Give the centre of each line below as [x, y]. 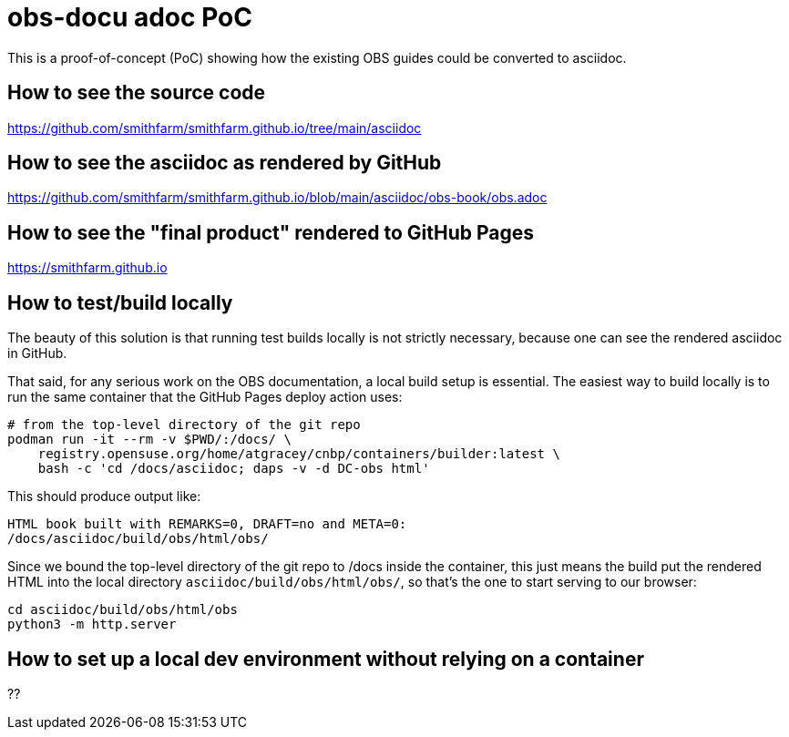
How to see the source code [137, 93]
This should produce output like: [104, 496]
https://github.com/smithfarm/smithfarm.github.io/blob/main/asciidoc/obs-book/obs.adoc [277, 198]
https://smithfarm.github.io [87, 268]
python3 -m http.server [92, 624]
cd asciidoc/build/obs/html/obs [123, 610]
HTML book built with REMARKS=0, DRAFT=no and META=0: [207, 524]
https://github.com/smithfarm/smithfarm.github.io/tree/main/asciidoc [215, 128]
